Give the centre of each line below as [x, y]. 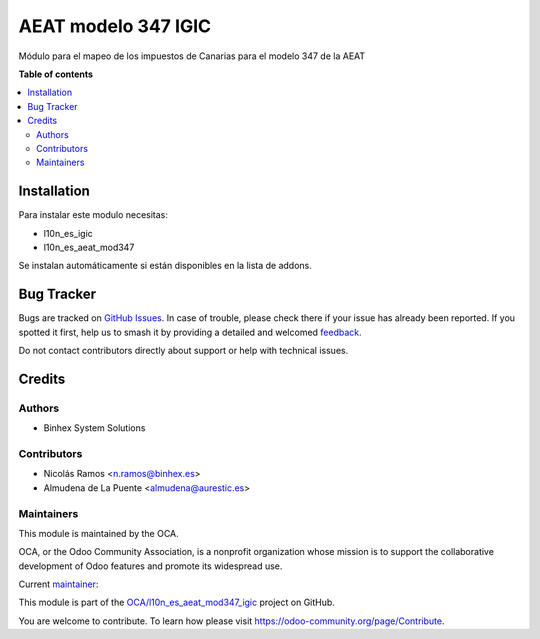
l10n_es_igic [68, 233]
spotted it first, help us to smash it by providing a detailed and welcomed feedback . [190, 332]
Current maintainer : [58, 584]
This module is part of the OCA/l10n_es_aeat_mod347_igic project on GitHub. [176, 602]
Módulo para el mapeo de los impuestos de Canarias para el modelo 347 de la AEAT [192, 56]
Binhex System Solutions [94, 428]
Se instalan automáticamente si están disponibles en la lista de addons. [165, 266]
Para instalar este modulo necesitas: [93, 215]
